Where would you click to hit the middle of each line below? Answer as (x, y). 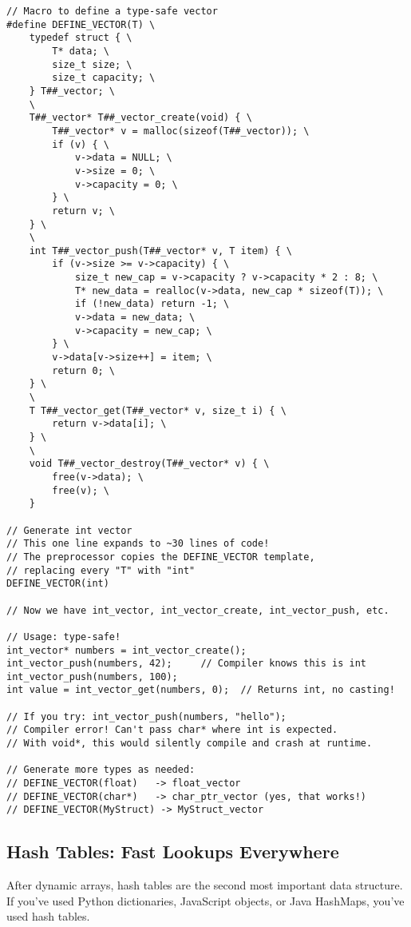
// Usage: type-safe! (64, 637)
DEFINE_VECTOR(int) (58, 584)
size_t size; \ (92, 64)
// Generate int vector (69, 530)
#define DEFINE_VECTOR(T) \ (81, 24)
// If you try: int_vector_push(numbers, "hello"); (146, 716)
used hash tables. (48, 916)
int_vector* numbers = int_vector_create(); (126, 650)
